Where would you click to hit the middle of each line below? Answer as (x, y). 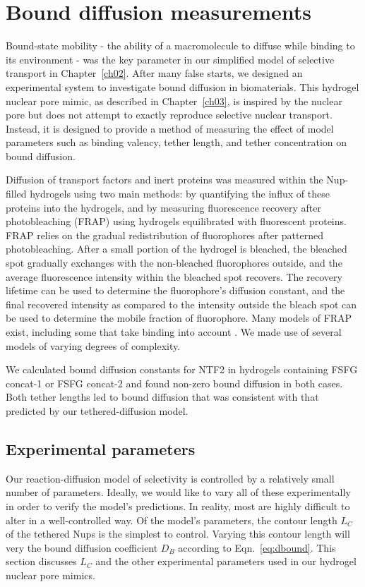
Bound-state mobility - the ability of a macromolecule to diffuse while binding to (180, 46)
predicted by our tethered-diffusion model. (97, 410)
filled (16, 194)
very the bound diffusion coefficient (82, 547)
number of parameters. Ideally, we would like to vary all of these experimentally (178, 492)
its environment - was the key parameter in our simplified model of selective (170, 59)
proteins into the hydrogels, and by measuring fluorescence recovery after (164, 207)
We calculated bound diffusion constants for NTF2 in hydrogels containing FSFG (182, 369)
